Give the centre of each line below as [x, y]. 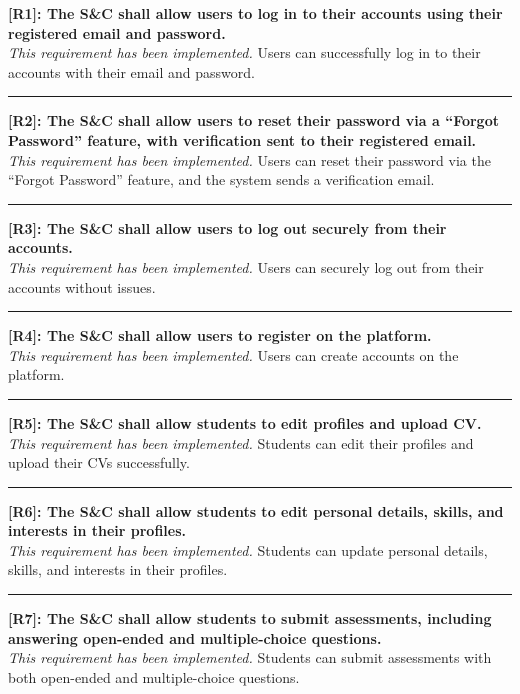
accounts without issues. [82, 286]
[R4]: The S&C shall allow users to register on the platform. [220, 335]
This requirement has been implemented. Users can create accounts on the [233, 354]
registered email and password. [117, 32]
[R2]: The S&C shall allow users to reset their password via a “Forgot [253, 120]
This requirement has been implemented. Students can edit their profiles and [241, 442]
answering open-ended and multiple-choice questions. [195, 637]
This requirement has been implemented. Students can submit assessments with [250, 657]
